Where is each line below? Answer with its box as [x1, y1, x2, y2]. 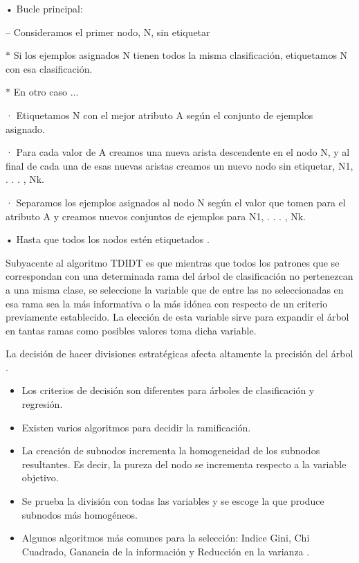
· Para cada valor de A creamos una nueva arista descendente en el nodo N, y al [6, 145, 350, 159]
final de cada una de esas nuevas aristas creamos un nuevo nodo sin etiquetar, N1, [6, 158, 353, 172]
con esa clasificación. [6, 61, 93, 75]
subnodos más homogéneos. [21, 507, 138, 521]
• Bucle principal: [6, 1, 83, 15]
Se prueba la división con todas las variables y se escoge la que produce [21, 494, 324, 508]
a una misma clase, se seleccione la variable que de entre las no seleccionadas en [6, 282, 344, 296]
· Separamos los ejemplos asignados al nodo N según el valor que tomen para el [6, 195, 346, 209]
